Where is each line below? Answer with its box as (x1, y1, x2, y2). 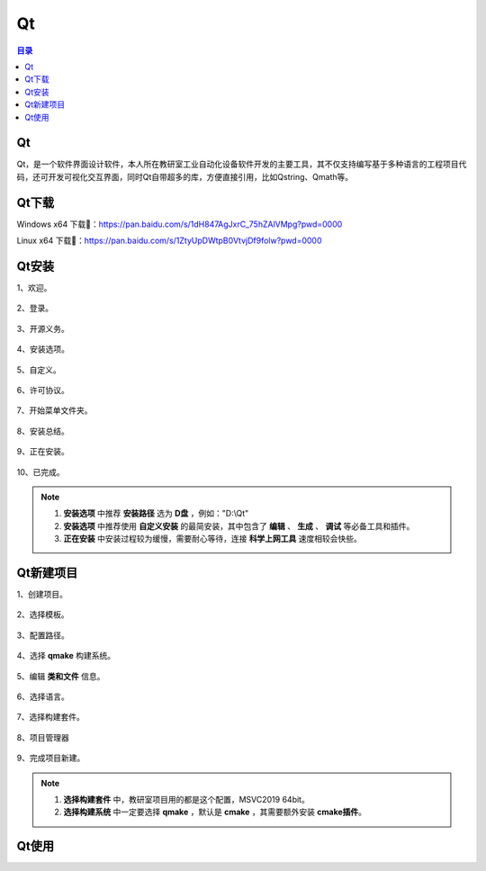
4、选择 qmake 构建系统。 (16, 651, 116, 661)
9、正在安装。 (16, 446, 69, 457)
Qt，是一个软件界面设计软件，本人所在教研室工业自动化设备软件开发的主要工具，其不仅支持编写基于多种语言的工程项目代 (16, 158, 467, 170)
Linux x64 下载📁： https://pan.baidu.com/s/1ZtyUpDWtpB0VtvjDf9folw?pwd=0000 (16, 235, 323, 247)
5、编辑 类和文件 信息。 (16, 670, 105, 681)
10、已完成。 (16, 466, 65, 477)
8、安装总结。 (16, 426, 69, 436)
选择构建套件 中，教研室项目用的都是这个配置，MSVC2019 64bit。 (63, 794, 310, 804)
